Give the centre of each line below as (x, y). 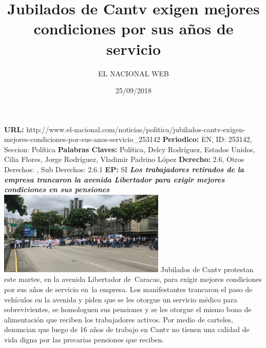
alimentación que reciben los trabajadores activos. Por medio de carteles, (119, 319)
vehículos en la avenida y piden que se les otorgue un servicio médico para (121, 299)
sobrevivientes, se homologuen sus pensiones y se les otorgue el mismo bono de (128, 309)
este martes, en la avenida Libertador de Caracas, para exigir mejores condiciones (133, 279)
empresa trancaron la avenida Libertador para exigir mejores (115, 179)
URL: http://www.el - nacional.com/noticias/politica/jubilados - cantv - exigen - (125, 129)
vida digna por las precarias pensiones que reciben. (84, 339)
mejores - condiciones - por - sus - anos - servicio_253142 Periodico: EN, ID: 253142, (128, 139)
